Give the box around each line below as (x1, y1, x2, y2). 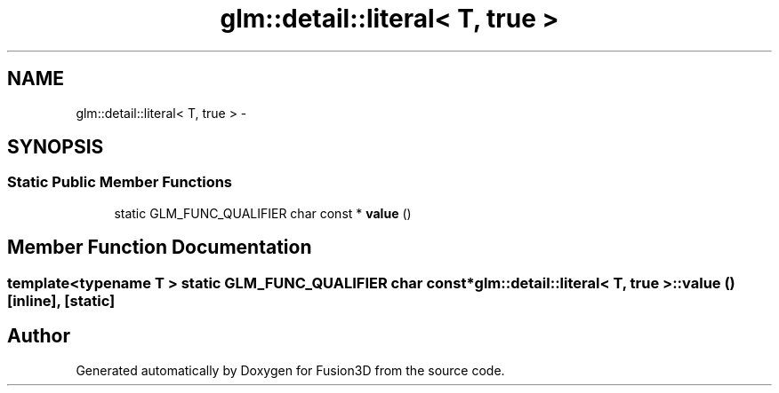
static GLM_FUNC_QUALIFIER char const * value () (114, 205, 412, 221)
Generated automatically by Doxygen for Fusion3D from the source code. (76, 362, 505, 378)
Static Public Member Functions (7, 173, 233, 192)
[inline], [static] (7, 291, 116, 310)
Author (7, 325, 70, 348)
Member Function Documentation (7, 236, 312, 259)
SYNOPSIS (7, 136, 104, 159)
